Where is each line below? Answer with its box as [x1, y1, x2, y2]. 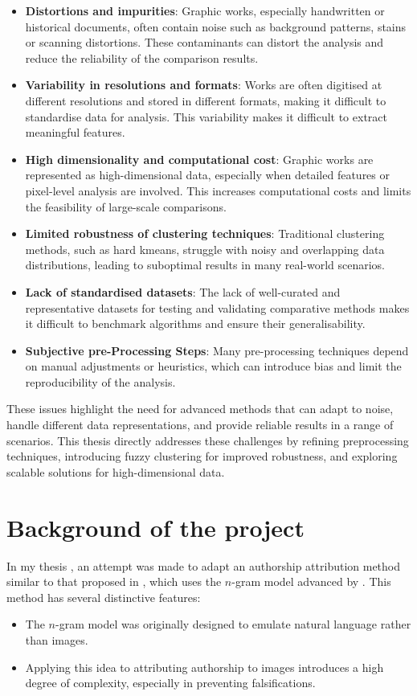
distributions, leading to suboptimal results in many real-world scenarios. [25, 256, 386, 273]
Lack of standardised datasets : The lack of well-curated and [25, 283, 341, 300]
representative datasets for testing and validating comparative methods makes [25, 299, 410, 316]
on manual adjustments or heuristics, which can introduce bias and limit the [25, 358, 402, 375]
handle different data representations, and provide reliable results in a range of [6, 416, 394, 433]
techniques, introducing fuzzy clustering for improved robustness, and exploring [6, 448, 398, 465]
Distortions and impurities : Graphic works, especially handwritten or [25, 2, 385, 18]
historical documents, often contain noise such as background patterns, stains [25, 18, 407, 35]
